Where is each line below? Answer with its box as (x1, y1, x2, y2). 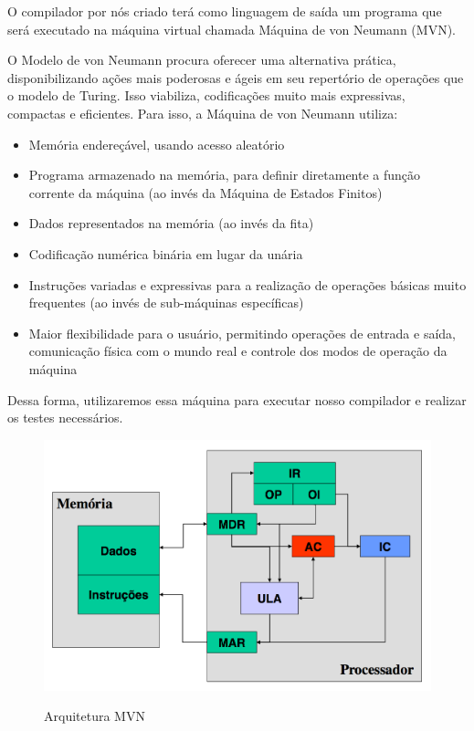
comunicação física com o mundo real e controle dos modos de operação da (28, 341, 448, 360)
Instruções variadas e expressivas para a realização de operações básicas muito (28, 275, 467, 294)
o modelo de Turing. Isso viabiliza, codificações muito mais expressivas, (7, 86, 406, 105)
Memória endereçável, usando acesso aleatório (28, 134, 285, 153)
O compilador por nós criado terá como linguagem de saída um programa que (7, 2, 442, 20)
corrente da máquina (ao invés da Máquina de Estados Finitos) (28, 183, 383, 202)
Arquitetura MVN (44, 706, 145, 726)
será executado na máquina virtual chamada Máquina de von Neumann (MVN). (7, 19, 456, 38)
